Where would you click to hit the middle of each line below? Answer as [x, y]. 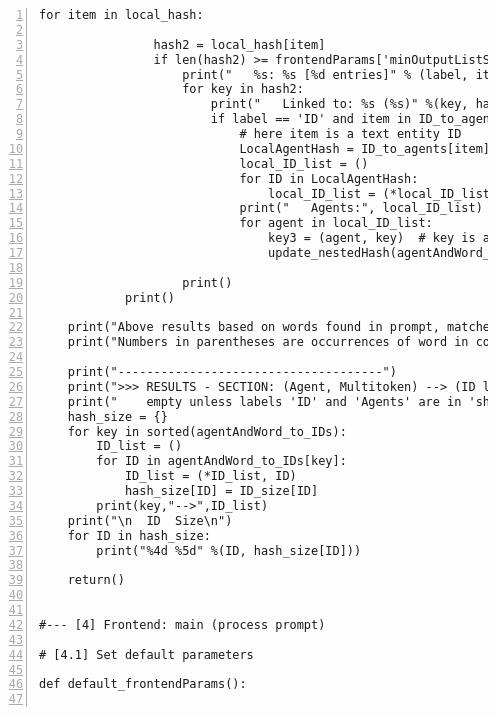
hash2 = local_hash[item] [239, 44]
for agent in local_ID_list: [336, 223]
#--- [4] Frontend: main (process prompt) [182, 624]
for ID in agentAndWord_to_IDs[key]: [221, 461]
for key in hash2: [243, 89]
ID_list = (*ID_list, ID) [210, 476]
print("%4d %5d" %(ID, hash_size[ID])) [229, 550]
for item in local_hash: [121, 15]
